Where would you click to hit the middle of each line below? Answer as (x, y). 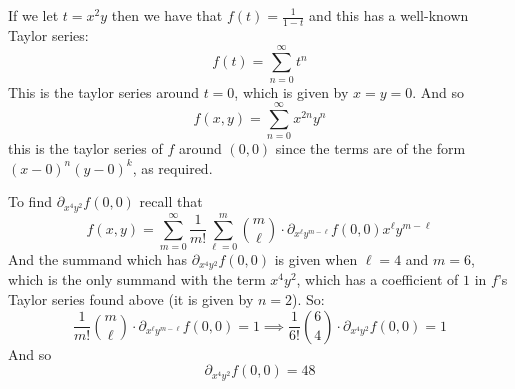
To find (30, 201)
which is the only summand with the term (137, 279)
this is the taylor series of (85, 148)
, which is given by (291, 91)
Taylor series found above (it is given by (131, 299)
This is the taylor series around (103, 91)
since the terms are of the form (370, 148)
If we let (33, 15)
